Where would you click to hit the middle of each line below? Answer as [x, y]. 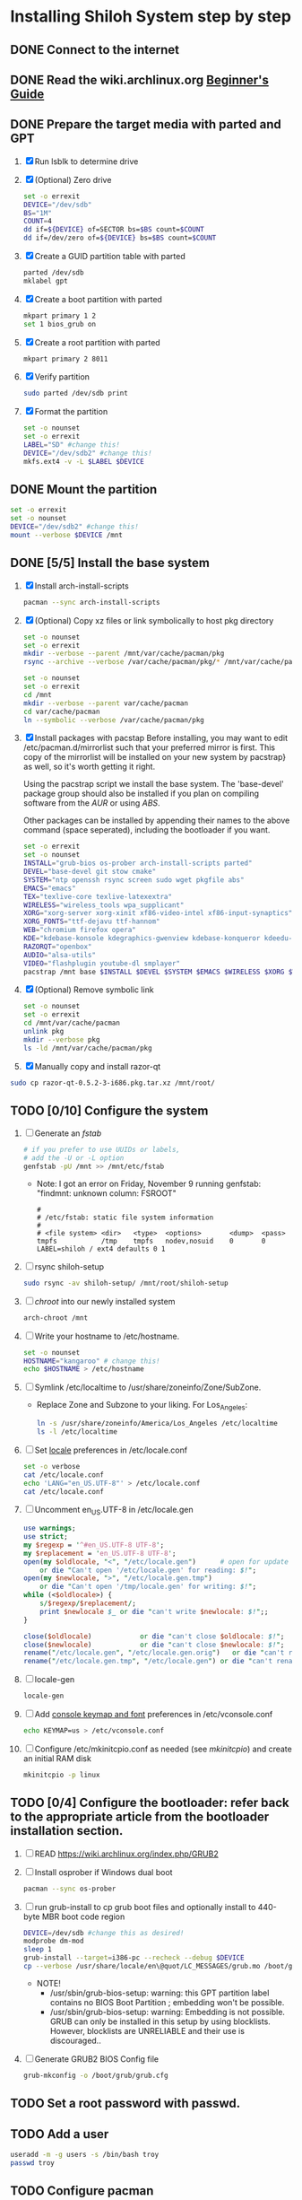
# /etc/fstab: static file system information [125, 1218]
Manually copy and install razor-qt [98, 1066]
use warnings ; [49, 1528]
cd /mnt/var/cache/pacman [71, 1023]
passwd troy [32, 2163]
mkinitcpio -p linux [61, 1775]
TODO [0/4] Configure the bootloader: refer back [150, 1803]
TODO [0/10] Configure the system [109, 1110]
